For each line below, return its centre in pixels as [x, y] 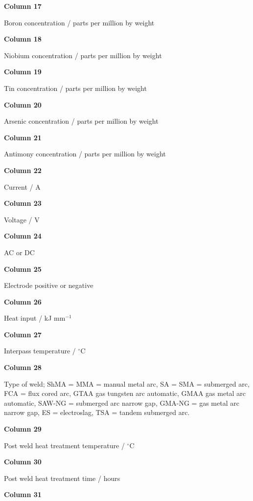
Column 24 [23, 236]
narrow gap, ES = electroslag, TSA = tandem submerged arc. [97, 412]
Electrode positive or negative [49, 285]
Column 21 [23, 137]
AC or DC [19, 252]
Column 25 [23, 269]
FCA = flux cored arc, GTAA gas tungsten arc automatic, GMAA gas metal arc [125, 393]
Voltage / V [22, 219]
